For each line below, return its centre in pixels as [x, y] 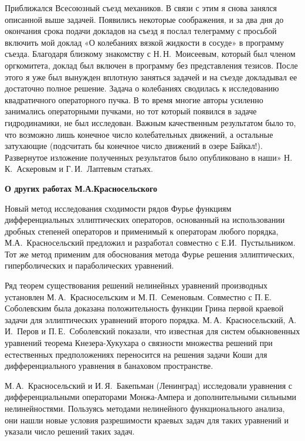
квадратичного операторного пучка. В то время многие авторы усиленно [134, 99]
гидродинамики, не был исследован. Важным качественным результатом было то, [150, 122]
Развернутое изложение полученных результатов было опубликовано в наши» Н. [149, 157]
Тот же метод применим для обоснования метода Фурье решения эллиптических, [150, 254]
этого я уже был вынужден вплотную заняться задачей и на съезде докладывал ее [151, 77]
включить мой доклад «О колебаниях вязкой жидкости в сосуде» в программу [145, 42]
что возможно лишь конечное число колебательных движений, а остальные [139, 134]
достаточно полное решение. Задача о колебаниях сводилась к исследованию [142, 88]
